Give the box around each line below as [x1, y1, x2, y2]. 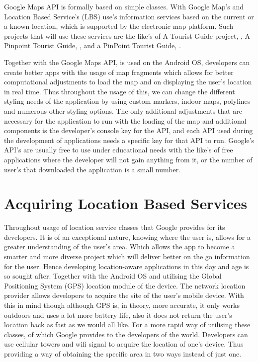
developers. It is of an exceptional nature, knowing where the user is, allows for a [4, 231, 251, 242]
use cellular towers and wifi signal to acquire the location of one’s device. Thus [4, 339, 244, 349]
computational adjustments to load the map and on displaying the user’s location [4, 76, 252, 87]
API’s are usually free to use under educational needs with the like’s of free [4, 145, 233, 155]
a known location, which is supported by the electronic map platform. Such [4, 21, 234, 31]
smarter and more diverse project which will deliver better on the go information [4, 251, 250, 261]
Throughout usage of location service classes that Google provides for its [4, 222, 225, 232]
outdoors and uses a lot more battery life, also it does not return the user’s [4, 309, 232, 320]
